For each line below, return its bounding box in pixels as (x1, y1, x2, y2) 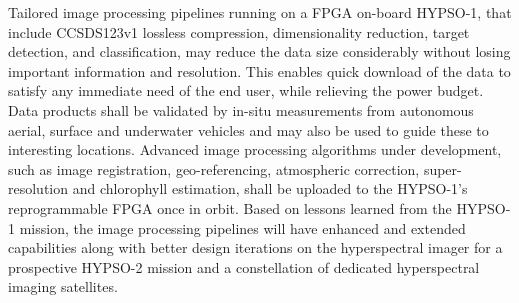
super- (423, 158, 462, 179)
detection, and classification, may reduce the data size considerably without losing (8, 41, 511, 62)
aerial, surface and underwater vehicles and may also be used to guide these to (8, 119, 489, 140)
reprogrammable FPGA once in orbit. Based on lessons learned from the (8, 197, 452, 218)
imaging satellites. (8, 276, 118, 297)
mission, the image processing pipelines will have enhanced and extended (19, 217, 466, 238)
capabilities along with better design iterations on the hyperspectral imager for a (8, 237, 503, 258)
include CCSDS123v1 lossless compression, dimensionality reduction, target (8, 21, 470, 42)
